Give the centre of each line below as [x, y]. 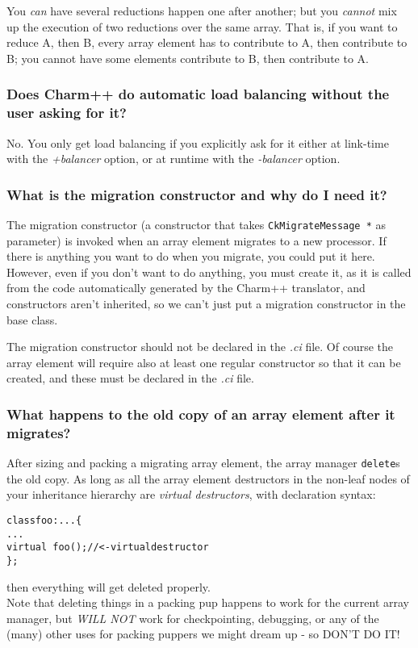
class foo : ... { [44, 520]
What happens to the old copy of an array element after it [201, 414]
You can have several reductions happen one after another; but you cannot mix [202, 10]
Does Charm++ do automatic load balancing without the [198, 94]
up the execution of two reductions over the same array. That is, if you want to [202, 26]
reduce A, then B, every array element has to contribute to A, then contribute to [207, 42]
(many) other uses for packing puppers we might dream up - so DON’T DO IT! [203, 634]
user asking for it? [67, 113]
